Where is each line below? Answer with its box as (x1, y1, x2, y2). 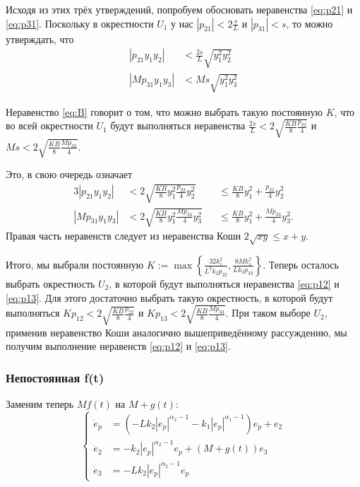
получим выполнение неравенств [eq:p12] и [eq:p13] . (6, 339, 231, 353)
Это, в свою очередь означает (6, 167, 133, 182)
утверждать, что (6, 31, 74, 46)
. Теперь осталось (263, 257, 339, 271)
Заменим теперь (6, 397, 74, 411)
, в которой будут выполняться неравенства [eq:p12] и (109, 276, 340, 291)
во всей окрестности (6, 118, 93, 133)
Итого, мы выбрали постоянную (6, 257, 144, 271)
